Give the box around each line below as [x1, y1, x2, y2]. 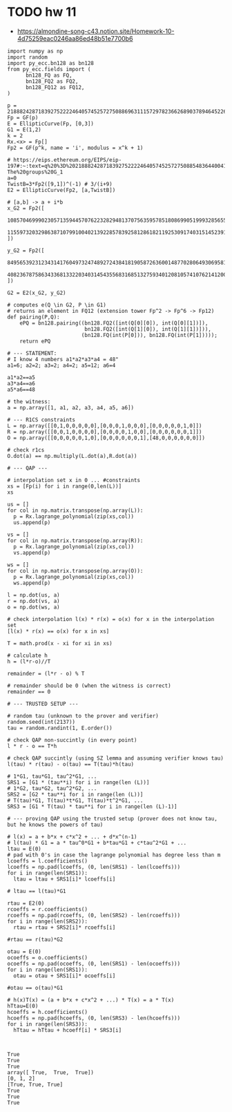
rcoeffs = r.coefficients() [7, 905, 88, 912]
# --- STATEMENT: [7, 349, 57, 356]
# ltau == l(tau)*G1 [7, 888, 67, 894]
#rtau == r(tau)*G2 [7, 936, 64, 943]
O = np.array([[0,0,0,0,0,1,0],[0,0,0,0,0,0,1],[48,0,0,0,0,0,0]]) [7, 434, 206, 441]
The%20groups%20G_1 [7, 169, 64, 175]
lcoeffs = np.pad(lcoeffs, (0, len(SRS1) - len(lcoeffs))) [7, 863, 181, 870]
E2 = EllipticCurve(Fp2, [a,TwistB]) [7, 186, 116, 193]
